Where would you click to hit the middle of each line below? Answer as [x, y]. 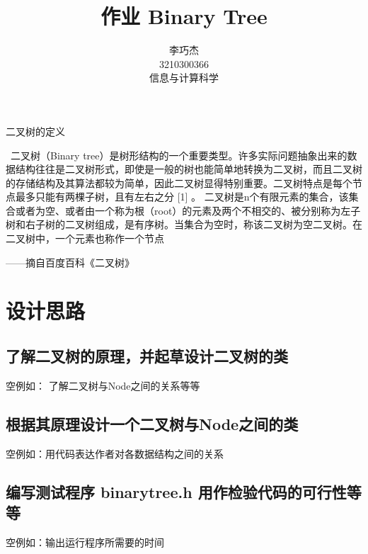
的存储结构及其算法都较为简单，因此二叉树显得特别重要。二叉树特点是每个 [179, 182]
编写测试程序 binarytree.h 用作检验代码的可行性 [176, 491]
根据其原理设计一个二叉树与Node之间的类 [152, 423]
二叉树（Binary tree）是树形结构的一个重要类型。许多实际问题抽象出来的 [179, 155]
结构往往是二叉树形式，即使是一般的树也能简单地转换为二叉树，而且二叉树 [189, 169]
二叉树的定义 [35, 131]
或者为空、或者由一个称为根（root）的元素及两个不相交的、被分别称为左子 [188, 210]
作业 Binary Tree [184, 16]
